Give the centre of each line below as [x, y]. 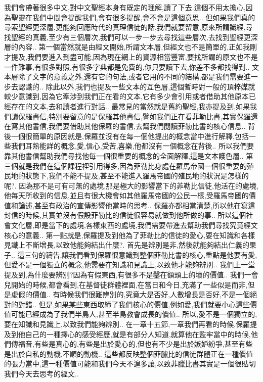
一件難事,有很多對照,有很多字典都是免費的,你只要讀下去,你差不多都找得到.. [127, 66]
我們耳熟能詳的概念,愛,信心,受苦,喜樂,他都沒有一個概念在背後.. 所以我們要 [132, 146]
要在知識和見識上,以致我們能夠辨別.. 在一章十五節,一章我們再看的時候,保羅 [127, 324]
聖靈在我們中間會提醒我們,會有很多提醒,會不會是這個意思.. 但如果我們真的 [133, 17]
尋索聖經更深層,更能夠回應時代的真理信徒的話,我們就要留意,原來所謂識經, [125, 27]
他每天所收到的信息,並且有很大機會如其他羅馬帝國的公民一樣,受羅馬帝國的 [126, 195]
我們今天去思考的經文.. [41, 373]
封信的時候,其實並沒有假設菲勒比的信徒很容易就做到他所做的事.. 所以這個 [125, 215]
